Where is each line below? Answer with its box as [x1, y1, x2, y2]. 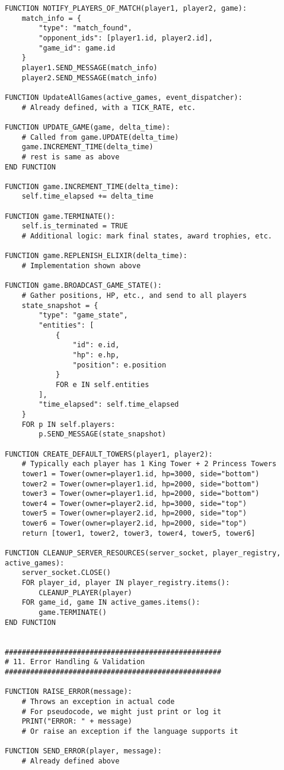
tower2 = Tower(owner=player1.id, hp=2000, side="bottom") [21, 479, 260, 488]
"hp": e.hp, [72, 350, 120, 359]
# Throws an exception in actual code [21, 697, 175, 706]
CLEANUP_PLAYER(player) [39, 588, 132, 597]
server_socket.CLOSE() [21, 568, 111, 577]
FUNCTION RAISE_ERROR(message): [5, 687, 132, 696]
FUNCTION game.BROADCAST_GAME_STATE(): [5, 281, 162, 290]
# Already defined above [21, 756, 120, 765]
